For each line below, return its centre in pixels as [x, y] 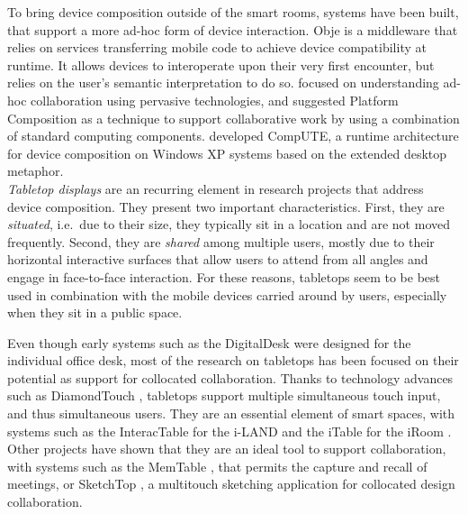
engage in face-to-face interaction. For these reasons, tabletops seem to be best [224, 276]
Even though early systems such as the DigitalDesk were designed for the [209, 342]
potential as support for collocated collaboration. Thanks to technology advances [230, 377]
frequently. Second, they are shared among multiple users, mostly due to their [221, 241]
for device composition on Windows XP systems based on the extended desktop [227, 153]
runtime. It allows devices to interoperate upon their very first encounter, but [221, 64]
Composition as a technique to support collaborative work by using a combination [234, 118]
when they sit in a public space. [95, 312]
